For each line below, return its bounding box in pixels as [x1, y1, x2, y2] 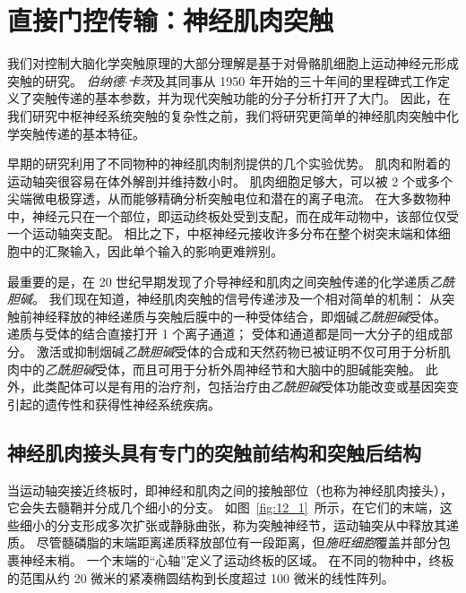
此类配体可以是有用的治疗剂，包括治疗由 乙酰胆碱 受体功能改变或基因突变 [31, 377, 459, 396]
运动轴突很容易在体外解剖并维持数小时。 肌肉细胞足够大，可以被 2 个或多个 [7, 171, 453, 190]
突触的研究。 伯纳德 [7, 71, 125, 90]
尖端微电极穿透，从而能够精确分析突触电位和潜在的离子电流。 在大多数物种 [7, 189, 451, 208]
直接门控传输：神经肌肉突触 [7, 2, 334, 39]
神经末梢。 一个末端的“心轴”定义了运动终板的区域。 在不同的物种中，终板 [19, 550, 454, 569]
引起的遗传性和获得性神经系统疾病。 [7, 394, 220, 413]
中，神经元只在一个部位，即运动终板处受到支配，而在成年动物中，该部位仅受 [7, 206, 459, 225]
